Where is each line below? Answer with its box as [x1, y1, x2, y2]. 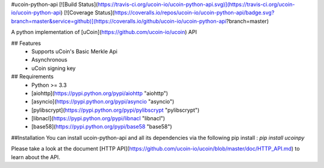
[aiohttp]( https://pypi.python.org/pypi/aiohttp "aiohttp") [31, 90, 168, 97]
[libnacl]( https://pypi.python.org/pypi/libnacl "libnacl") [31, 115, 165, 122]
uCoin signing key [31, 65, 76, 72]
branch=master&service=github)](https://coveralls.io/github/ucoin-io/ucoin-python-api [11, 17, 227, 25]
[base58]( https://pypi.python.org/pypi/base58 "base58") [31, 123, 172, 130]
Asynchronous [31, 56, 68, 63]
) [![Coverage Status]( [60, 9, 115, 16]
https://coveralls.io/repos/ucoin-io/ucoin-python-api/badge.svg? [114, 9, 275, 16]
